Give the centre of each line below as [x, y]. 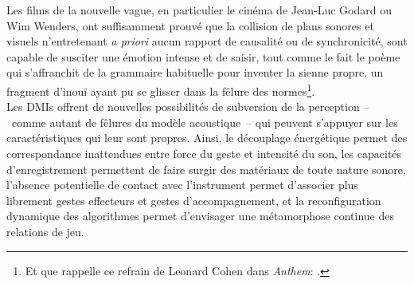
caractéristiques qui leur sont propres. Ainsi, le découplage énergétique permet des [207, 138]
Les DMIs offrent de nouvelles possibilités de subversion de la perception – [188, 106]
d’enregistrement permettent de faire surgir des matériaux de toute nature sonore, [206, 169]
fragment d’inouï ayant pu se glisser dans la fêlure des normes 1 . [161, 89]
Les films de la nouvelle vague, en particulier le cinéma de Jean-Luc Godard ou [199, 10]
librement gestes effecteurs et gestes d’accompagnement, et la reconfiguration [194, 200]
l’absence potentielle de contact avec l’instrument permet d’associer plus [182, 185]
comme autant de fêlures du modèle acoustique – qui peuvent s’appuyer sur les [205, 122]
